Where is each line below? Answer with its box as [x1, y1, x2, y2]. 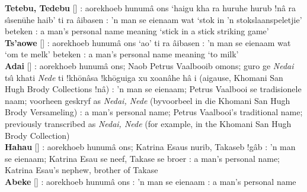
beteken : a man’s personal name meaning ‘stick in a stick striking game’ [5, 25, 269, 37]
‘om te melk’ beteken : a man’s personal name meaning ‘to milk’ [5, 48, 239, 60]
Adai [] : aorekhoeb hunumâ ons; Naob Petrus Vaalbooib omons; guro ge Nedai [5, 59, 294, 71]
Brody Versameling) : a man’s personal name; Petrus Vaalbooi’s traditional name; [5, 106, 303, 118]
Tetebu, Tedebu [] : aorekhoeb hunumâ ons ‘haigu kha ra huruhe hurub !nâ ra [5, 2, 296, 14]
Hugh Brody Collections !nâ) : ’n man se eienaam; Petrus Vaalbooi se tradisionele [5, 83, 302, 95]
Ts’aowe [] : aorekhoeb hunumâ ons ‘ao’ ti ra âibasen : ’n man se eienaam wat [5, 36, 291, 48]
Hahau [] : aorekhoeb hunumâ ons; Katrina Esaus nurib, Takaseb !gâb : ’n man [5, 141, 296, 153]
